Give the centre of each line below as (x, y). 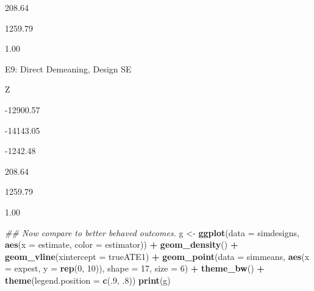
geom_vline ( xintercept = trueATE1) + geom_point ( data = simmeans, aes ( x (157, 256)
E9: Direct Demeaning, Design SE (68, 68)
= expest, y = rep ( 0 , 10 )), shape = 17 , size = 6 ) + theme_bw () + (135, 268)
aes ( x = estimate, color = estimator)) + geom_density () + (122, 244)
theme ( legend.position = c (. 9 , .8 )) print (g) (88, 280)
